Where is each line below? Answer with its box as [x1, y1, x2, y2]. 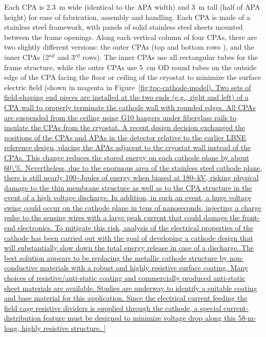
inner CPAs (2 [4, 51, 49, 62]
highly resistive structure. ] [22, 323, 106, 333]
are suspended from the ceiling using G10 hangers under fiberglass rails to [4, 112, 237, 122]
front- [242, 212, 260, 223]
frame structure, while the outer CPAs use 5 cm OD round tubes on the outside [4, 61, 257, 72]
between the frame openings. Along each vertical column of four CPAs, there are [4, 31, 257, 42]
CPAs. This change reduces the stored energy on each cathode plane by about [4, 152, 249, 162]
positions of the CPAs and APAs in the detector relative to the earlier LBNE [4, 132, 247, 142]
